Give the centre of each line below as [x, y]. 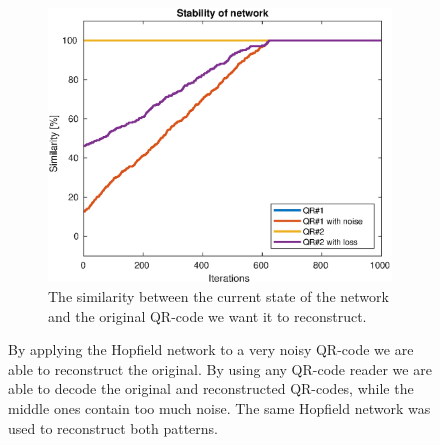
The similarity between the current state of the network [218, 296]
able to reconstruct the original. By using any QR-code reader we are [220, 368]
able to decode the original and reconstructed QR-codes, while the [211, 388]
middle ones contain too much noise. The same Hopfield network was [219, 408]
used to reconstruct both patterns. [113, 427]
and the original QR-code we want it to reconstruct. [207, 315]
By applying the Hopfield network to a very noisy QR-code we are [211, 349]
